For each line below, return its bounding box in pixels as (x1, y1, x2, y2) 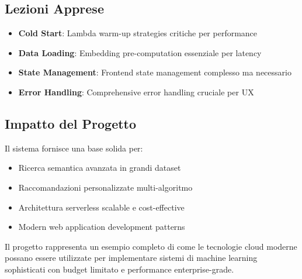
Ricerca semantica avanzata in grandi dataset (18, 161, 181, 174)
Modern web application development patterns (18, 221, 185, 233)
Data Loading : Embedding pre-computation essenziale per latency (18, 46, 262, 58)
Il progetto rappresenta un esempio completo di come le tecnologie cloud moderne (5, 240, 297, 252)
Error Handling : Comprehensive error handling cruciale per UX (18, 85, 254, 98)
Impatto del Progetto (5, 114, 137, 132)
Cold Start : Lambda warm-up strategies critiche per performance (18, 27, 258, 39)
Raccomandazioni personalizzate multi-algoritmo (18, 181, 193, 193)
